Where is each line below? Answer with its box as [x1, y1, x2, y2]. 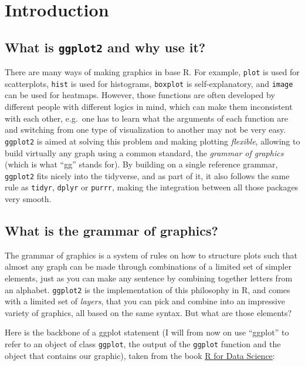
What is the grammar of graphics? [5, 221, 218, 239]
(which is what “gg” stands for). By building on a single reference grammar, [5, 158, 278, 170]
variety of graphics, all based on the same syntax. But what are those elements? [5, 306, 292, 318]
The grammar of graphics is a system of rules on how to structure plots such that [5, 249, 297, 261]
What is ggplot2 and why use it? [5, 38, 206, 56]
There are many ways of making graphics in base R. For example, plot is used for [5, 66, 300, 78]
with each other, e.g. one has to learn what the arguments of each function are [5, 112, 288, 124]
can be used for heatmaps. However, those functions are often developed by [5, 89, 275, 101]
